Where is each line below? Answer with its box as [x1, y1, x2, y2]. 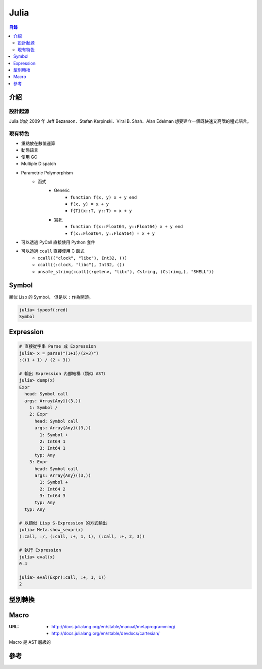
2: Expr [29, 411, 48, 417]
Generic [54, 187, 70, 194]
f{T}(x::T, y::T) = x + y [70, 208, 132, 213]
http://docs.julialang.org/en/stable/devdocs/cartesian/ [51, 631, 160, 636]
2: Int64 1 [39, 439, 65, 444]
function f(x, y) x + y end [70, 195, 137, 200]
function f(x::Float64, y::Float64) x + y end [70, 224, 183, 229]
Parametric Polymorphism [21, 170, 73, 176]
